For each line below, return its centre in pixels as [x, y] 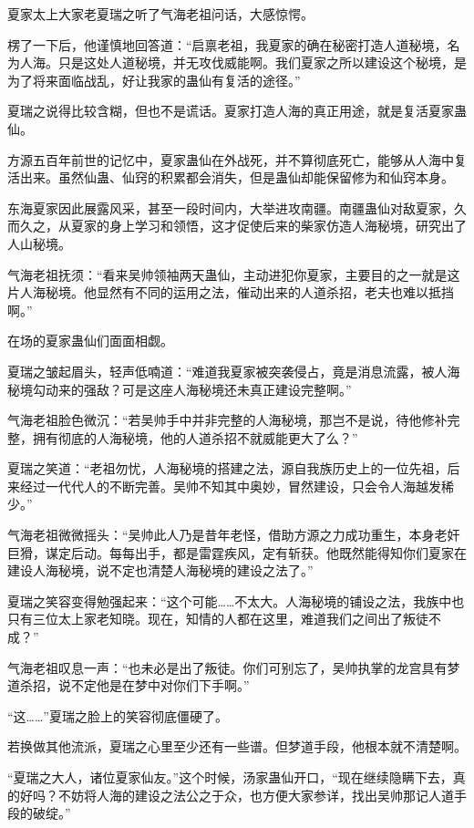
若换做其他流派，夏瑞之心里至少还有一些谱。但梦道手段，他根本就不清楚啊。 [237, 746]
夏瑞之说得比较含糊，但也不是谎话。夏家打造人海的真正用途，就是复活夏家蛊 [237, 111]
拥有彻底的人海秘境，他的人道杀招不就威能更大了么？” [195, 437]
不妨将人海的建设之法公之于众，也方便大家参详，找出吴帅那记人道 [256, 795]
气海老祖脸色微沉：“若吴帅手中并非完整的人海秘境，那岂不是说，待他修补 [227, 420]
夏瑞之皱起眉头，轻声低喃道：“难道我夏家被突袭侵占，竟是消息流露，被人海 [234, 371]
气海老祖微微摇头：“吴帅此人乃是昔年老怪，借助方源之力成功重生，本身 [221, 535]
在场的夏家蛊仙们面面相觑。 [90, 341]
